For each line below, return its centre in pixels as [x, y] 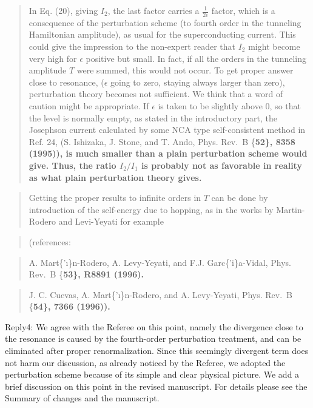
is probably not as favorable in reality [222, 165]
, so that [285, 105]
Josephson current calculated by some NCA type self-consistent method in [167, 130]
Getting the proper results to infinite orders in [115, 198]
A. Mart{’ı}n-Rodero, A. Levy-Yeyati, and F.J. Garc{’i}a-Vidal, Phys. [160, 262]
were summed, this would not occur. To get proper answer [185, 70]
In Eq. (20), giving [63, 10]
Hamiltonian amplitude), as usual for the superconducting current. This [162, 34]
